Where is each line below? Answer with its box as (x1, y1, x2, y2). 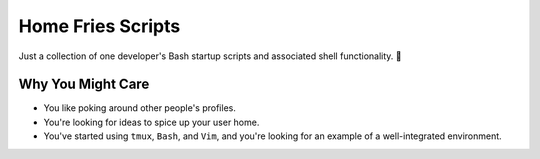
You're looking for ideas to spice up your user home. (43, 116, 260, 128)
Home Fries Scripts (18, 15, 181, 37)
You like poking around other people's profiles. (43, 102, 237, 114)
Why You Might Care (18, 76, 150, 93)
